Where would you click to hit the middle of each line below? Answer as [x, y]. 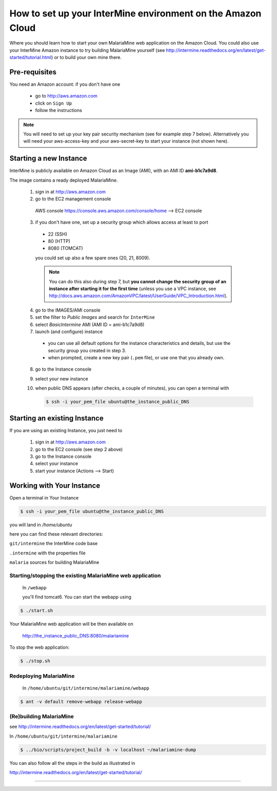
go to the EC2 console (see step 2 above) [79, 449]
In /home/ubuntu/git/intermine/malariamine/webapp [86, 688]
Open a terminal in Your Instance [44, 497]
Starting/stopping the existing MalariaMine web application [85, 575]
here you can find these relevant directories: [56, 534]
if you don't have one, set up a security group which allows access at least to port [122, 222]
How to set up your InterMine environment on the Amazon [135, 13]
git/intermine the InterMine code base [54, 544]
